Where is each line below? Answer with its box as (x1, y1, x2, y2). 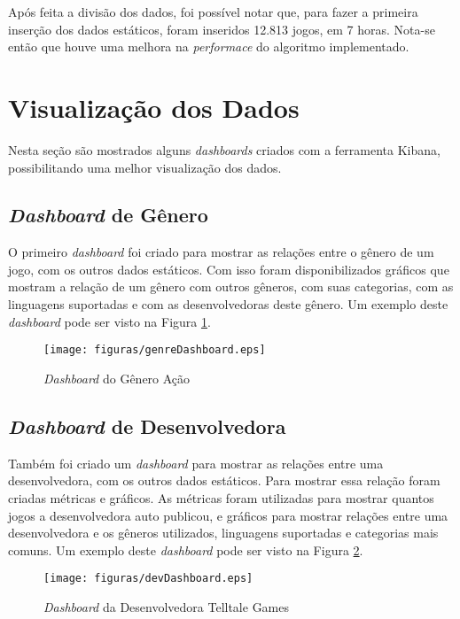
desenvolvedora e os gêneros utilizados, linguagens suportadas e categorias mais (8, 523, 439, 542)
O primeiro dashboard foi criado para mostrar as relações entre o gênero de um (8, 243, 434, 261)
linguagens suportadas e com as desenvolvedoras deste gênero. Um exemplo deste (8, 295, 448, 313)
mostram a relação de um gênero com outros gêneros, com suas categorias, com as (8, 277, 454, 296)
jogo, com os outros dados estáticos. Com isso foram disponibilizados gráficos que (8, 259, 449, 278)
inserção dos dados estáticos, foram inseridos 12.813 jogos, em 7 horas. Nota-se (8, 19, 435, 38)
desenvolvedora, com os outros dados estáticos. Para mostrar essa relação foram (8, 471, 441, 490)
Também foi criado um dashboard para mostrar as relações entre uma (8, 453, 384, 472)
